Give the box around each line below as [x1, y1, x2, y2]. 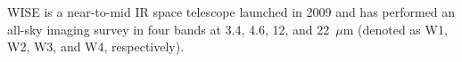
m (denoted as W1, [342, 19, 448, 38]
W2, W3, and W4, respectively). [7, 37, 185, 56]
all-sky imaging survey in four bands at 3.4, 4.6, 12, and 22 [7, 19, 330, 38]
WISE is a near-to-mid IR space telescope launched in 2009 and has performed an [7, 3, 456, 20]
